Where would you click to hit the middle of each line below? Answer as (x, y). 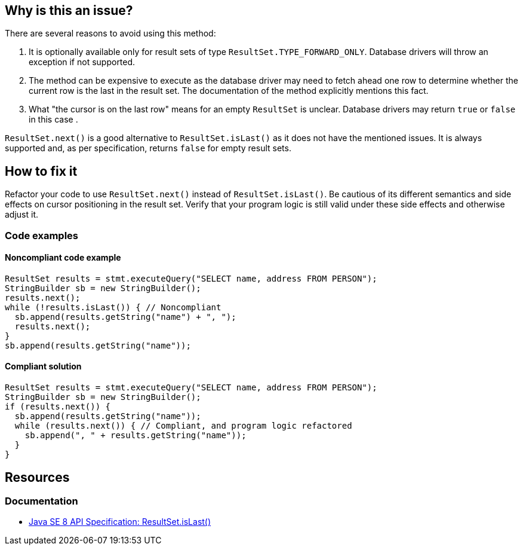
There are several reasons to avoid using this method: (110, 33)
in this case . (53, 120)
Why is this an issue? (69, 10)
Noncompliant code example (63, 258)
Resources (37, 477)
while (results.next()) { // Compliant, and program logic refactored (183, 426)
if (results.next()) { (58, 407)
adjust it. (22, 215)
